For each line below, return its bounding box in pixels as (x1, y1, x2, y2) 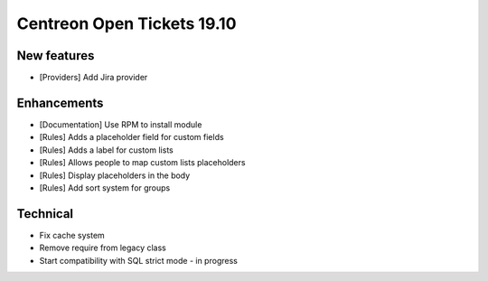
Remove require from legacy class (39, 242, 166, 253)
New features (16, 48, 95, 63)
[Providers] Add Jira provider (39, 72, 148, 83)
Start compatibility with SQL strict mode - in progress (39, 255, 239, 266)
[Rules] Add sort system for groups (39, 182, 171, 193)
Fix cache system (39, 229, 106, 240)
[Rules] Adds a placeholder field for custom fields (39, 132, 225, 143)
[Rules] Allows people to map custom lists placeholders (39, 157, 246, 168)
